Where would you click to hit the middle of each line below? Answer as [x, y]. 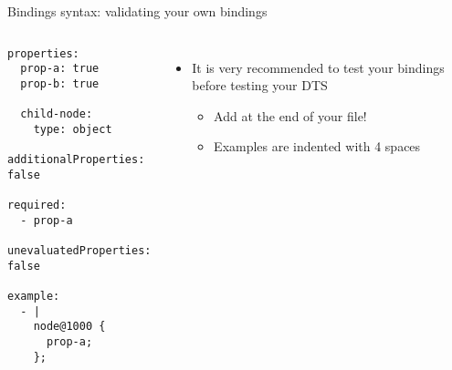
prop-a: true [60, 69]
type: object [73, 129]
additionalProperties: [76, 160]
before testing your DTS [260, 85]
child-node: [57, 114]
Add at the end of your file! [290, 115]
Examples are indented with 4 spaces [317, 146]
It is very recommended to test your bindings [318, 67]
